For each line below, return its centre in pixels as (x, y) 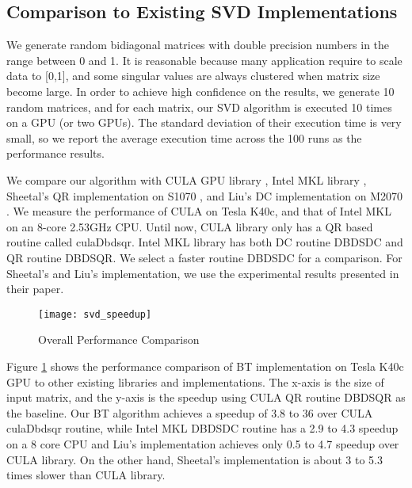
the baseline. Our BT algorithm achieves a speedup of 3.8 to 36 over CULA (190, 412)
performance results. (55, 153)
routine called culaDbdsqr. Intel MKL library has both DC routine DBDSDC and (205, 242)
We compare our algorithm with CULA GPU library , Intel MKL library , (187, 179)
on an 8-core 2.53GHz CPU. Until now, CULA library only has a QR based (190, 226)
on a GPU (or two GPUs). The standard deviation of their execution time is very (204, 122)
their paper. (35, 289)
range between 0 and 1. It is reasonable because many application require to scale (204, 60)
